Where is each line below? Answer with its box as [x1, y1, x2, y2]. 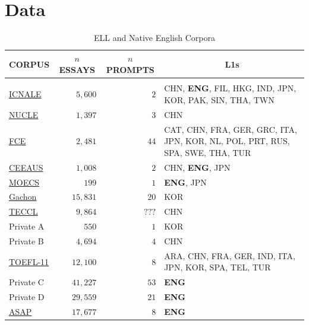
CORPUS [9, 58, 50, 70]
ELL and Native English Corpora [94, 31, 215, 44]
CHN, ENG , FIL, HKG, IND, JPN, [164, 82, 297, 94]
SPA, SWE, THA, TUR [164, 146, 251, 158]
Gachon [9, 190, 37, 203]
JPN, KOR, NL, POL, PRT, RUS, [164, 135, 290, 147]
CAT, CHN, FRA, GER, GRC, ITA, [164, 123, 297, 135]
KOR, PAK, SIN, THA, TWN [164, 94, 275, 106]
